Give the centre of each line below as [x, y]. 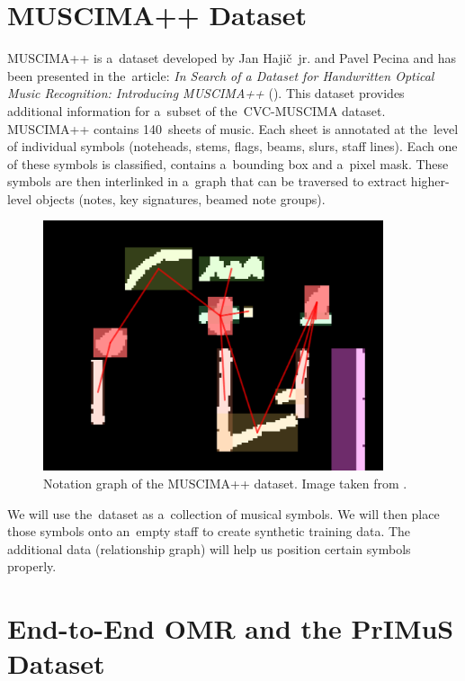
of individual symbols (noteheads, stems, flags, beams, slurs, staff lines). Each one [232, 146]
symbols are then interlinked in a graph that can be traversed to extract [207, 181]
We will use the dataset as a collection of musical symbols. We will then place [224, 513]
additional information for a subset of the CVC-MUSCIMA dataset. [197, 110]
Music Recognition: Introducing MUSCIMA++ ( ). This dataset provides [206, 93]
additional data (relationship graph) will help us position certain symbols [209, 548]
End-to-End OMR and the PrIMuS [231, 628]
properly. [32, 566]
